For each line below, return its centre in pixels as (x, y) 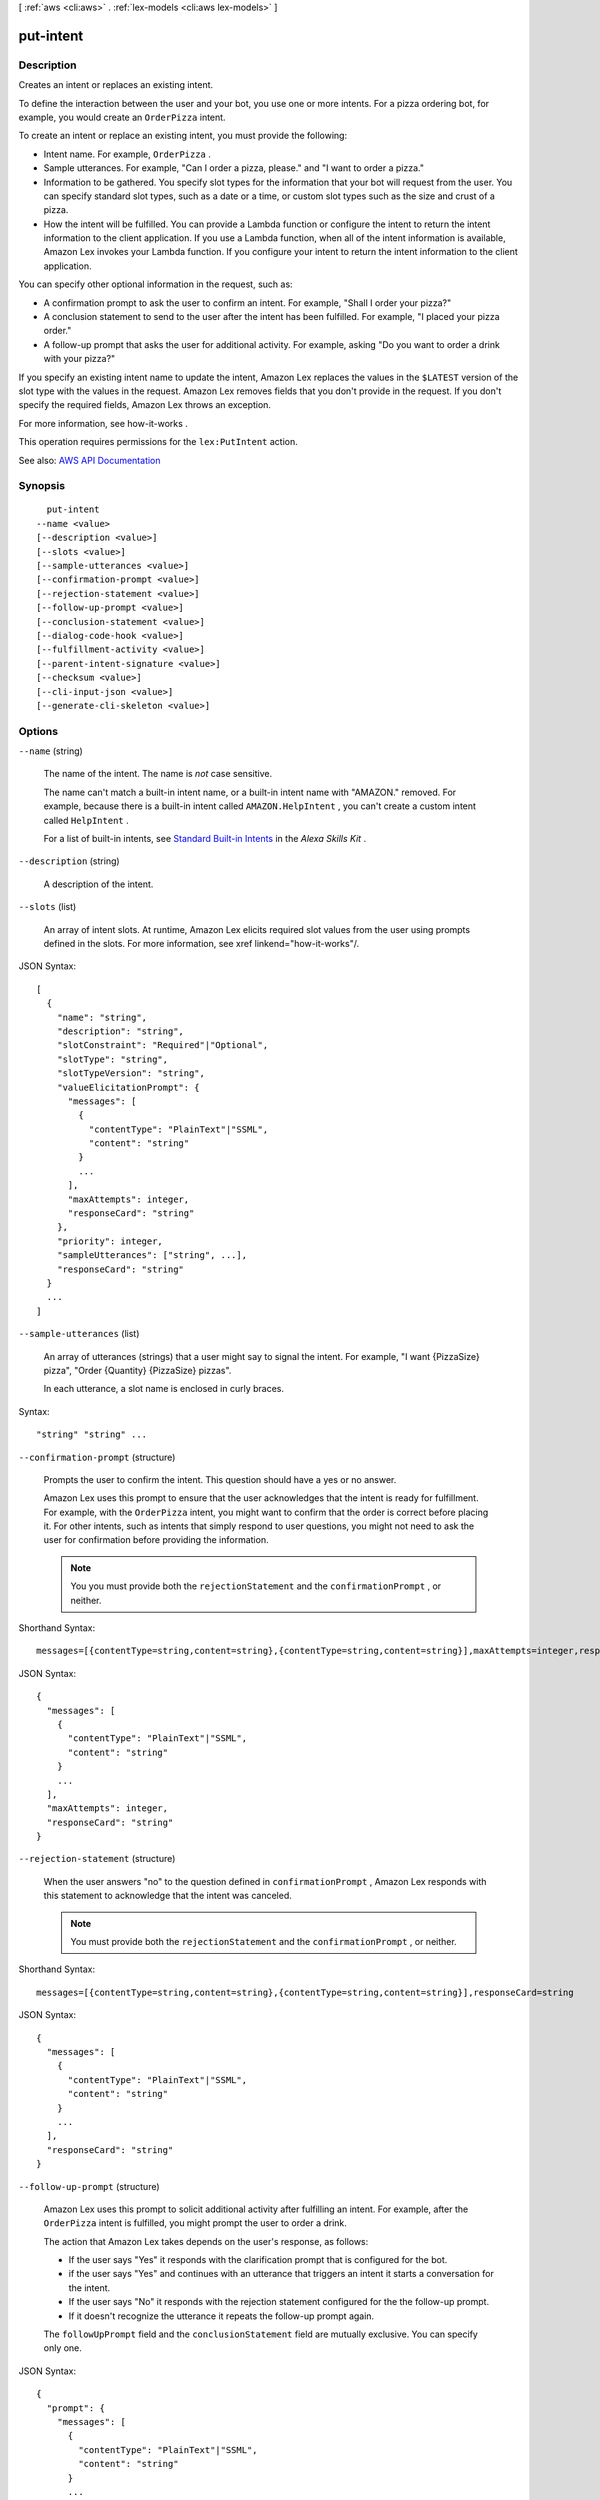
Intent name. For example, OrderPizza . (127, 154)
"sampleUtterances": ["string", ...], (152, 1255)
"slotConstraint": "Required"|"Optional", (162, 1045)
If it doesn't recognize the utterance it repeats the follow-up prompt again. (221, 2316)
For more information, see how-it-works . (103, 423)
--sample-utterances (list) (79, 1334)
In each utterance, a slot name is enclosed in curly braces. (164, 1389)
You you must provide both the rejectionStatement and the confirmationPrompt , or (256, 1586)
